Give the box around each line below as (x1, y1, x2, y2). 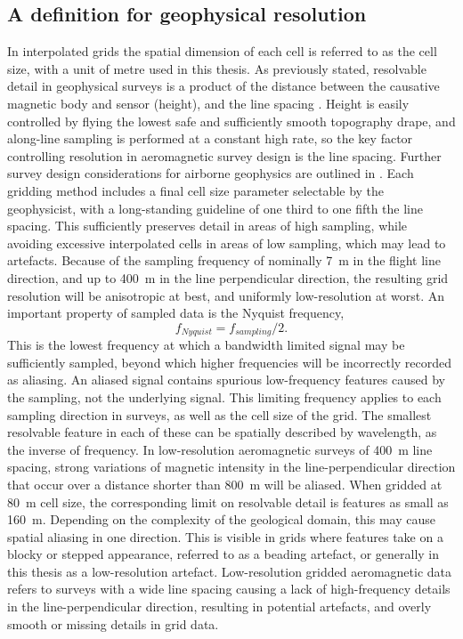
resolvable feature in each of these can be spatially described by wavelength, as (7, 423, 437, 441)
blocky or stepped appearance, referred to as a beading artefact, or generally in (7, 545, 440, 563)
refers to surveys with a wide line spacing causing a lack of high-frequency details (7, 579, 451, 598)
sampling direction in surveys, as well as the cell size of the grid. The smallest (7, 405, 432, 424)
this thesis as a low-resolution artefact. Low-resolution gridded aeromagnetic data (7, 562, 451, 580)
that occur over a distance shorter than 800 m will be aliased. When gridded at (7, 474, 443, 493)
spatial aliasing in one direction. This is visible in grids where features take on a (7, 527, 443, 546)
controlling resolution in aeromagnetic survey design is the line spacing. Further (7, 146, 442, 165)
